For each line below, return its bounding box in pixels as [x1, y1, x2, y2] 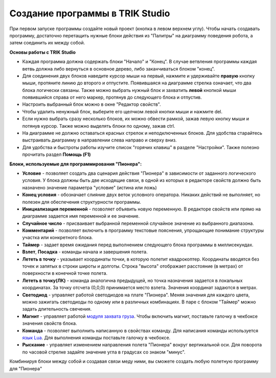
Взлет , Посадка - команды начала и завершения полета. [22, 249, 148, 255]
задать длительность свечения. [22, 306, 92, 312]
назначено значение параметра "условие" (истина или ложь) [22, 184, 157, 191]
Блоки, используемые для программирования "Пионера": [9, 161, 142, 167]
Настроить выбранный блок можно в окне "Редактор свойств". [22, 101, 161, 107]
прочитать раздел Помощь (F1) [22, 151, 91, 158]
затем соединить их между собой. [9, 40, 85, 46]
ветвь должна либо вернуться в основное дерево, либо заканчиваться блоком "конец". [22, 65, 215, 72]
